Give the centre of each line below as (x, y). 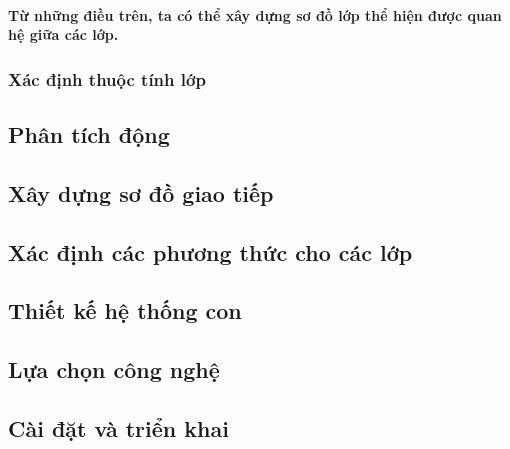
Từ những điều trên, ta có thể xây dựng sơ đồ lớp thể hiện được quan (255, 14)
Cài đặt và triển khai (118, 427)
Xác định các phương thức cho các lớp (210, 251)
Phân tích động (89, 134)
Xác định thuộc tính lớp (107, 78)
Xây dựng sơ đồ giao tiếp (141, 192)
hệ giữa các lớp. (63, 34)
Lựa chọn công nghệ (114, 369)
